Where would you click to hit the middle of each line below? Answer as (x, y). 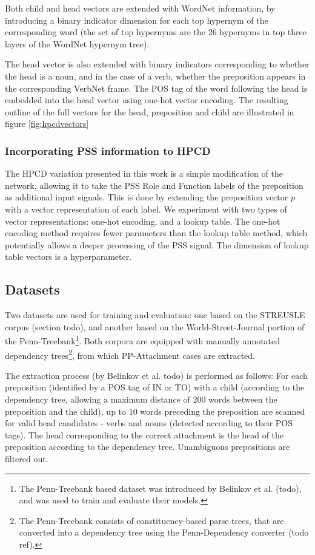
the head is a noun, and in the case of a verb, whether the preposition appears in (155, 76)
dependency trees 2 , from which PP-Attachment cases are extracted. (130, 354)
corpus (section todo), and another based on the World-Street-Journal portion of (155, 326)
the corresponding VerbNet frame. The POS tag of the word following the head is (156, 88)
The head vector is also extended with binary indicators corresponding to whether (157, 64)
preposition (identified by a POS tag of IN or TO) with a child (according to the (155, 387)
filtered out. (27, 458)
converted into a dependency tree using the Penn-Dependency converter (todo (164, 532)
